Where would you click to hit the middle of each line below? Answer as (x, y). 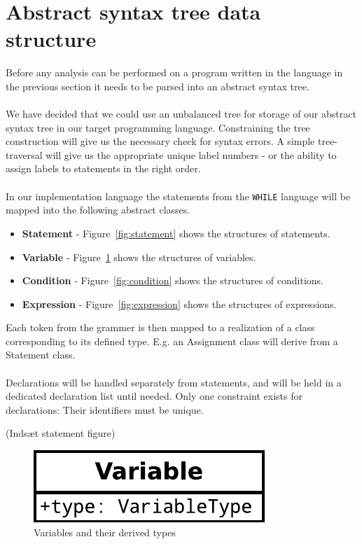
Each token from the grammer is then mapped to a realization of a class (160, 327)
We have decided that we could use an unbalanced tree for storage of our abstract (181, 114)
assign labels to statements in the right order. (103, 168)
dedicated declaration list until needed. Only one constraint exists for (154, 396)
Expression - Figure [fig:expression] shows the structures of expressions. (179, 304)
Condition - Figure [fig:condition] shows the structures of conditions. (173, 280)
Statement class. (41, 355)
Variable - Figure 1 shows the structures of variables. (139, 257)
